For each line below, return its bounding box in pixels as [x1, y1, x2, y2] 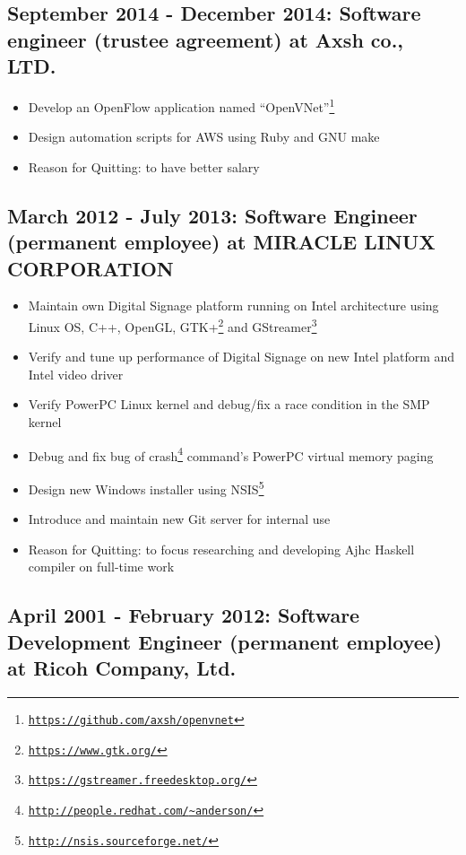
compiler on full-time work [28, 557, 175, 576]
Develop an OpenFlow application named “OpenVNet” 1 [28, 94, 335, 116]
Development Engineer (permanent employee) [7, 627, 443, 655]
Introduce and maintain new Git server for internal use [28, 510, 331, 528]
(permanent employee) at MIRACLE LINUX [7, 228, 436, 256]
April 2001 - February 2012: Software [7, 601, 360, 629]
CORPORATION [7, 254, 174, 282]
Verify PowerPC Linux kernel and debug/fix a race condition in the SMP [28, 395, 430, 414]
